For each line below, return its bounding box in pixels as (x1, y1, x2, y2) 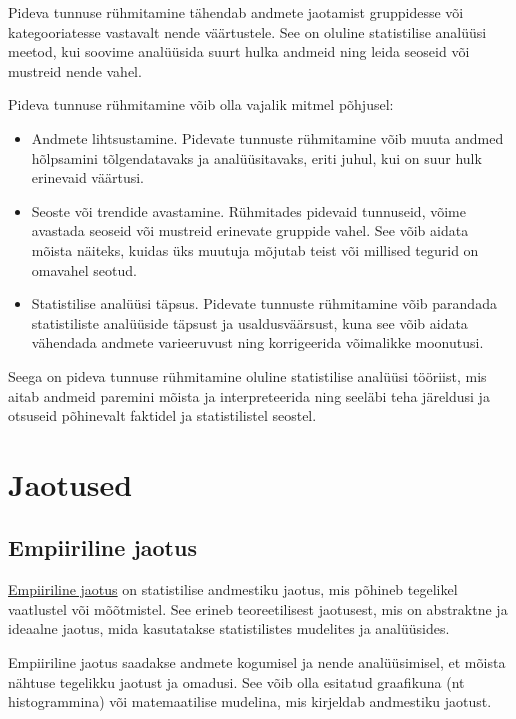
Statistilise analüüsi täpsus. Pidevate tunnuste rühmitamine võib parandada (31, 293, 497, 314)
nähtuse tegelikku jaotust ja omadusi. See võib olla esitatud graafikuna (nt (8, 671, 465, 692)
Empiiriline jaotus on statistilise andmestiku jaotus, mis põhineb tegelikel (8, 579, 458, 600)
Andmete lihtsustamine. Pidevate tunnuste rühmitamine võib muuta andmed (31, 127, 504, 148)
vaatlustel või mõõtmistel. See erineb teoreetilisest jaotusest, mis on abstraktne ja (8, 598, 508, 619)
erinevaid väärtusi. (31, 167, 144, 188)
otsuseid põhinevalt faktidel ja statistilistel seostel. (8, 405, 317, 426)
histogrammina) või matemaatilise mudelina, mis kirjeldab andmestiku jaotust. (8, 691, 492, 712)
